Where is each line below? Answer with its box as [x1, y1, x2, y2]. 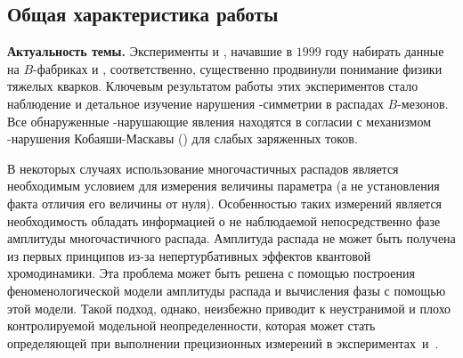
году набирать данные [325, 42, 444, 61]
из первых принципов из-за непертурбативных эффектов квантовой [7, 246, 371, 264]
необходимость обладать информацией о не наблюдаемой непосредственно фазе [7, 211, 441, 230]
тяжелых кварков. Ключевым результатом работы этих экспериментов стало [7, 77, 418, 95]
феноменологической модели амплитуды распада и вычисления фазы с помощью [7, 281, 446, 299]
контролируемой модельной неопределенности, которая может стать [7, 316, 376, 335]
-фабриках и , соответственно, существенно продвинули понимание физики [33, 59, 443, 77]
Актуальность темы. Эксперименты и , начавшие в [7, 42, 293, 61]
